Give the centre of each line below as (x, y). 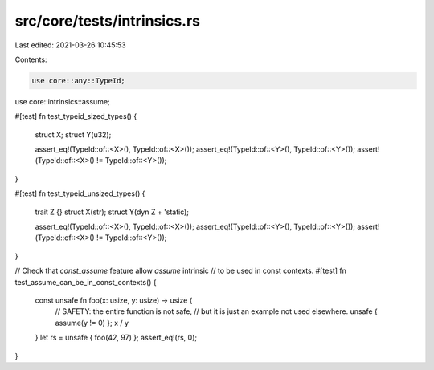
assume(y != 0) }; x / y (92, 323)
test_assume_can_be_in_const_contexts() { (86, 282)
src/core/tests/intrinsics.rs (108, 21)
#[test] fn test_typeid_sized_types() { (76, 116)
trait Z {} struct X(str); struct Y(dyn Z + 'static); (112, 212)
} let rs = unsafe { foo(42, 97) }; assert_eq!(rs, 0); (116, 338)
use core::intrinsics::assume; (62, 101)
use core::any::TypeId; (79, 81)
